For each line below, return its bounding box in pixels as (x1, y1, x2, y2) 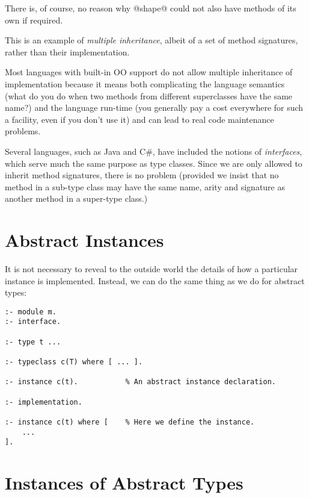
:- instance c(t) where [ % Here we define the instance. (5, 418, 255, 427)
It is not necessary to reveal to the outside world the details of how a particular (5, 263, 298, 275)
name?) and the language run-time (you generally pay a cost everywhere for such (5, 101, 304, 114)
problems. (5, 125, 41, 137)
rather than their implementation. (5, 45, 130, 58)
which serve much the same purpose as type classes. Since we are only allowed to (5, 157, 302, 169)
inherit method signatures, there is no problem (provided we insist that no (5, 169, 279, 181)
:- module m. (5, 307, 57, 316)
